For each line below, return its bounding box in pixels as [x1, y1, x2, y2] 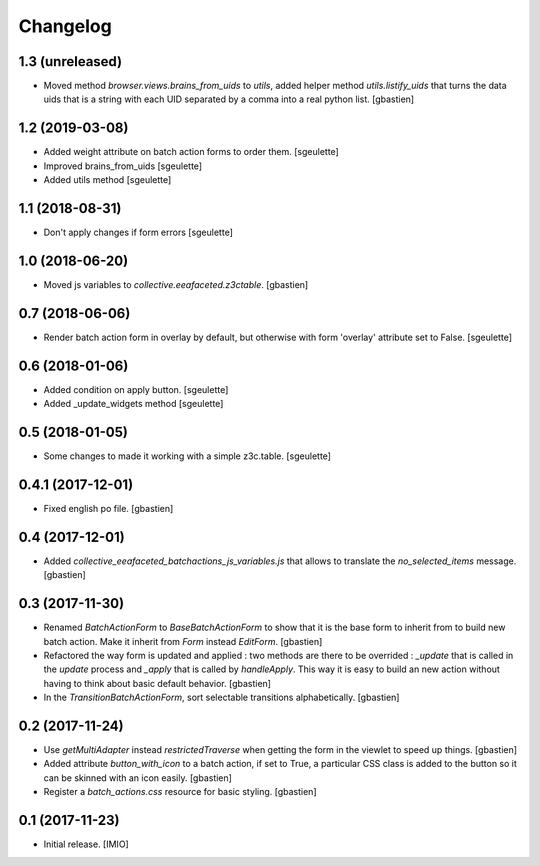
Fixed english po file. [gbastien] [43, 502, 174, 514]
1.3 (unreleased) [18, 53, 123, 70]
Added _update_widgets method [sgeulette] [43, 398, 224, 410]
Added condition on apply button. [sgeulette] [43, 383, 229, 395]
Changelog [18, 15, 112, 37]
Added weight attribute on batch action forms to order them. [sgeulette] [43, 146, 339, 158]
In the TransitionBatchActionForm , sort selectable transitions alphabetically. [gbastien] [43, 691, 400, 704]
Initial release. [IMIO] [43, 838, 129, 850]
